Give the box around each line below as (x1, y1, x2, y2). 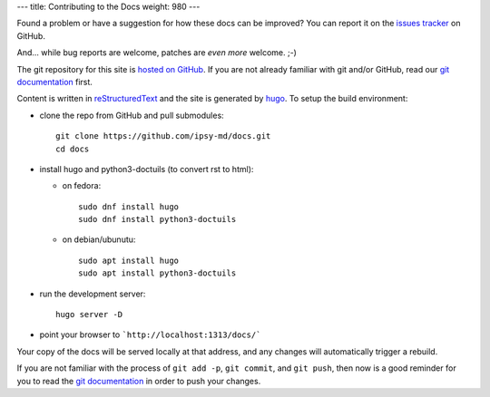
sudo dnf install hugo (78, 201, 180, 212)
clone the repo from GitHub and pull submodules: (39, 110, 224, 121)
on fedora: (62, 180, 102, 191)
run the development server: (39, 288, 146, 299)
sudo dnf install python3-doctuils (78, 214, 237, 225)
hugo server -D (55, 309, 123, 320)
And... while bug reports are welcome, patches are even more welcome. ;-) (16, 47, 297, 58)
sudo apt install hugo (78, 255, 180, 266)
